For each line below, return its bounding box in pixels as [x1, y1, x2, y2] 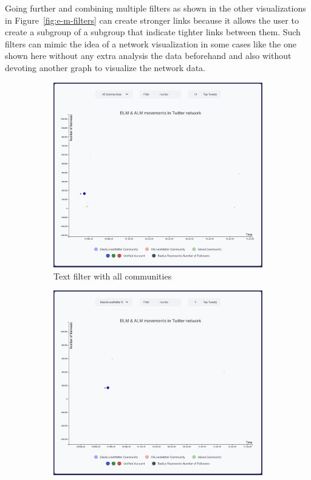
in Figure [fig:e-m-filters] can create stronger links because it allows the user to [5, 13, 299, 26]
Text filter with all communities [53, 269, 172, 282]
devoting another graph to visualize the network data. [5, 61, 205, 74]
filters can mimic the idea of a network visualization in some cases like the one [5, 37, 296, 50]
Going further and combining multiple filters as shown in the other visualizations [5, 2, 306, 14]
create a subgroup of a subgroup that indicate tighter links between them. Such [5, 26, 301, 38]
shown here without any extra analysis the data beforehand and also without [5, 49, 292, 62]
